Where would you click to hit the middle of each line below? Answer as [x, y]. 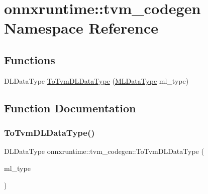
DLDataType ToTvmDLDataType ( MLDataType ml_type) [96, 80]
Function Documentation [70, 108]
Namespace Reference [81, 28]
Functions [30, 59]
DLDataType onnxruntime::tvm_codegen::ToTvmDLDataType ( [104, 151]
